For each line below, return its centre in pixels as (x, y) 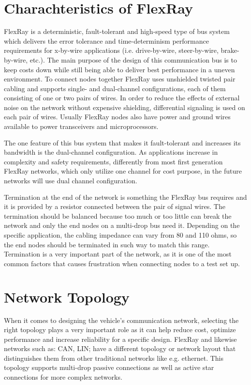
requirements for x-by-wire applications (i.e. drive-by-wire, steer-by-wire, (111, 50)
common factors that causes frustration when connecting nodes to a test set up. (122, 263)
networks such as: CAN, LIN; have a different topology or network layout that (120, 348)
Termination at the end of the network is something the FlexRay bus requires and (125, 197)
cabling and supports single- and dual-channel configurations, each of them (115, 88)
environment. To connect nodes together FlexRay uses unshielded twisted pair (120, 79)
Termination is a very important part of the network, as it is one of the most (118, 254)
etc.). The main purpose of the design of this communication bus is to (133, 59)
